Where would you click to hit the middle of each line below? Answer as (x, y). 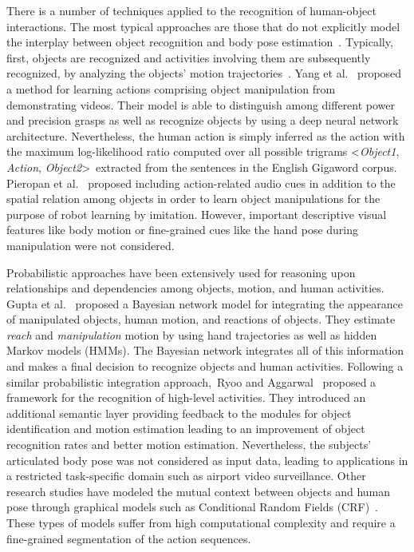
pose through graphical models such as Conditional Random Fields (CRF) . (193, 507)
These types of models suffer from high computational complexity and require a (201, 522)
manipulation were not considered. (91, 245)
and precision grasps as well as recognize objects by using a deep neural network (203, 120)
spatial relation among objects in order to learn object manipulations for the (193, 199)
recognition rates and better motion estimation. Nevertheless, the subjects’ (189, 445)
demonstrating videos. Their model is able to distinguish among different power (201, 104)
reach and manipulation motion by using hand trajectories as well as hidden (192, 334)
